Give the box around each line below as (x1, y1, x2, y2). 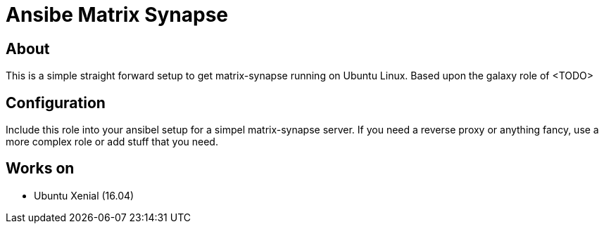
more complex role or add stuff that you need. (6, 136, 218, 148)
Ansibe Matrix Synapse (6, 3, 229, 27)
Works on (6, 159, 75, 178)
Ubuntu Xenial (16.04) (34, 189, 134, 202)
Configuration (6, 93, 106, 112)
